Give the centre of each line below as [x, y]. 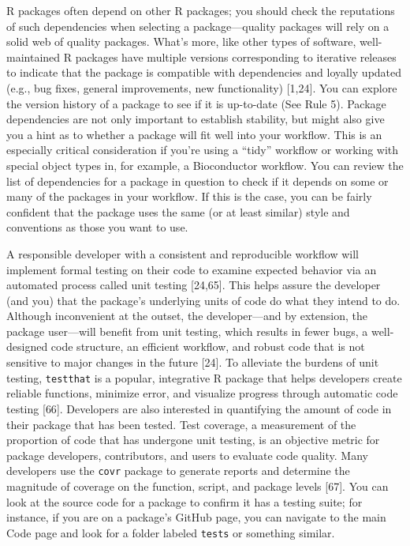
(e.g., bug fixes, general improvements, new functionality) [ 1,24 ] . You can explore [202, 87]
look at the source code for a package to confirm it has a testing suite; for [184, 501]
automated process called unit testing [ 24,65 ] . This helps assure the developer [194, 285]
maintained [34, 56]
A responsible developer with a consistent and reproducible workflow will [183, 253]
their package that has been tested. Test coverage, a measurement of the [181, 424]
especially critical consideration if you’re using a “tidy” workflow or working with [203, 150]
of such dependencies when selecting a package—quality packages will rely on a [198, 26]
